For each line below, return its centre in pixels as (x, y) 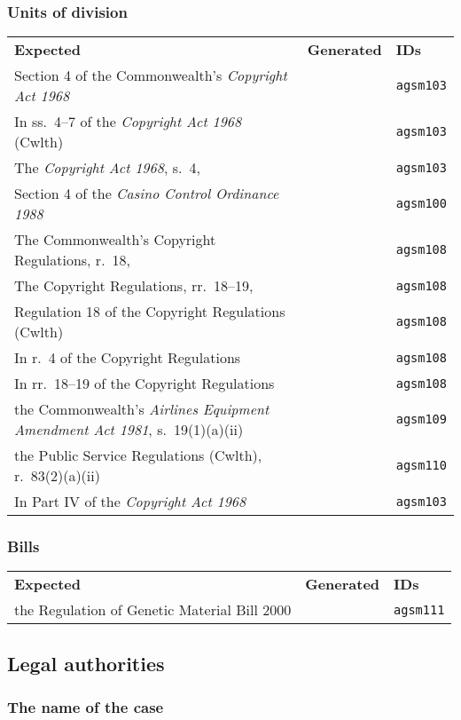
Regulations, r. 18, (73, 260)
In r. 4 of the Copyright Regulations (128, 358)
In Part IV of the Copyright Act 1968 (130, 502)
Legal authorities (86, 663)
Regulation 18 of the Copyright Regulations (150, 312)
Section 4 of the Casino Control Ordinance (147, 194)
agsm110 (421, 466)
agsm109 (421, 419)
